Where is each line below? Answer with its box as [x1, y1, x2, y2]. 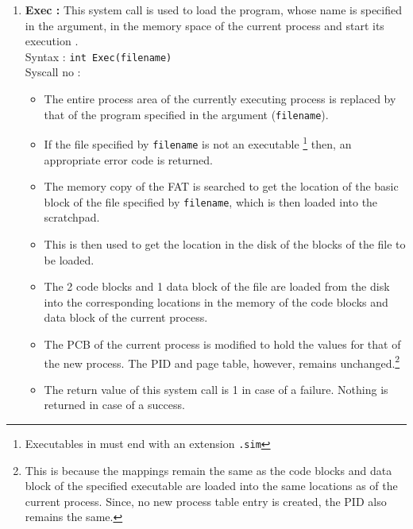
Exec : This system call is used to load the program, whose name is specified [25, 2, 402, 17]
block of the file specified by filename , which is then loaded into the [44, 193, 378, 210]
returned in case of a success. [44, 396, 185, 413]
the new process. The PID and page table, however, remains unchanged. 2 [44, 352, 400, 371]
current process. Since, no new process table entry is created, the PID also [25, 492, 387, 509]
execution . [25, 33, 79, 49]
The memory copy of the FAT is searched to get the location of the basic [44, 178, 399, 195]
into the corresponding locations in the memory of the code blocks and [44, 293, 388, 310]
